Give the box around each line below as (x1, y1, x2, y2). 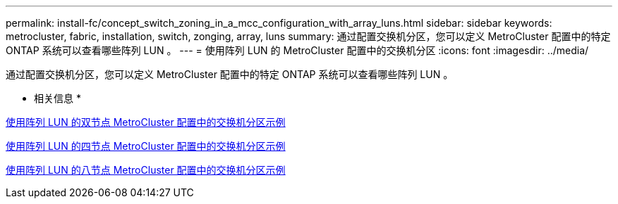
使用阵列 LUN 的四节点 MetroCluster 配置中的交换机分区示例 (6, 140, 286, 152)
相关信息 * (34, 92, 81, 104)
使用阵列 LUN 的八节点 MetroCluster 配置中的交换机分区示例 (6, 164, 286, 176)
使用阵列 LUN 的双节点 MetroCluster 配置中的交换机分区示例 (6, 116, 286, 128)
